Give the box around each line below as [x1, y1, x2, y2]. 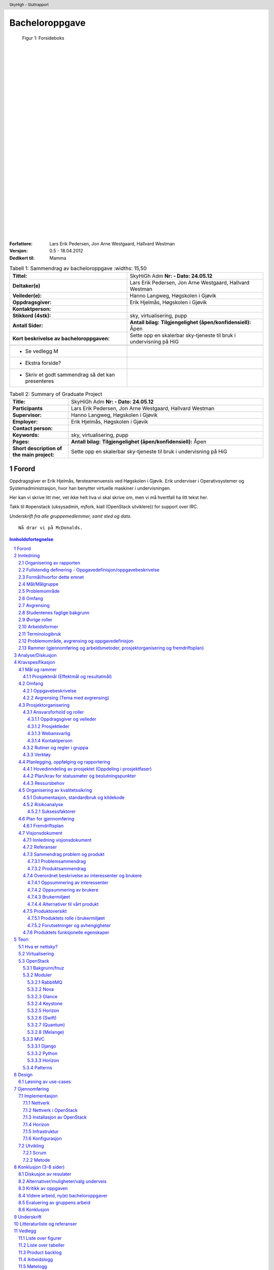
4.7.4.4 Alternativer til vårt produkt [27, 901, 99, 907]
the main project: [12, 451, 55, 458]
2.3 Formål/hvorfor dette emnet [18, 574, 84, 580]
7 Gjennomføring [14, 1086, 49, 1092]
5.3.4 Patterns [23, 1064, 53, 1070]
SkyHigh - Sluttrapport [9, 2, 49, 7]
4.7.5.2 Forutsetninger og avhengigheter [27, 922, 111, 928]
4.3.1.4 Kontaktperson [27, 737, 73, 744]
